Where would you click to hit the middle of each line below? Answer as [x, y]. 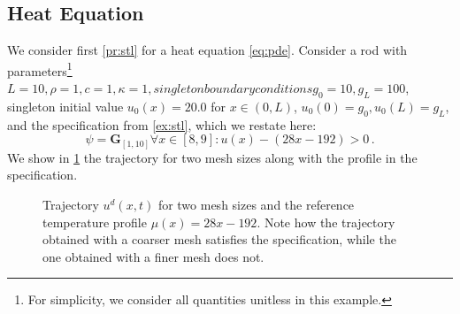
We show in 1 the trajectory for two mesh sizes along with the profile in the [212, 157]
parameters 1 [40, 69]
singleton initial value [65, 106]
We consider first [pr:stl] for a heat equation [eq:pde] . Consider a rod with [207, 50]
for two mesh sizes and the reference [256, 204]
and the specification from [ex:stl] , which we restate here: [162, 124]
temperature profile [95, 222]
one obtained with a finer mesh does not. [153, 256]
